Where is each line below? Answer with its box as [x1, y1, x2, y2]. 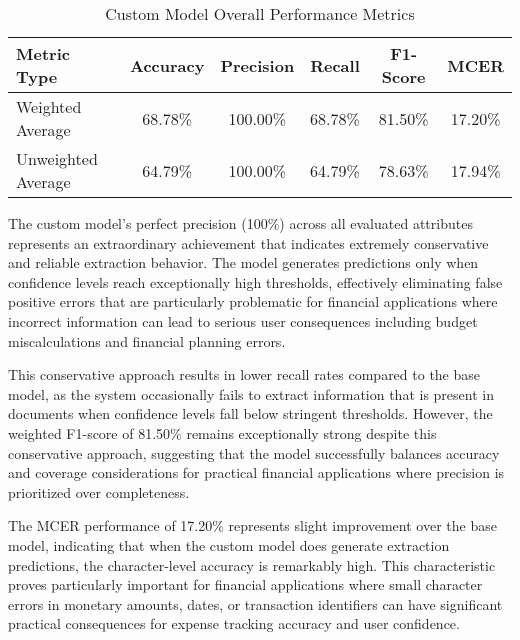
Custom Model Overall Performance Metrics [105, 2, 415, 25]
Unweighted [16, 147, 98, 170]
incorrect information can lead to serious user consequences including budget [8, 310, 478, 331]
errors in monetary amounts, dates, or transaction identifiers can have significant [8, 593, 503, 614]
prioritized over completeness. [8, 481, 190, 502]
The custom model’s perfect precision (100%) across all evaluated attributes [8, 213, 473, 233]
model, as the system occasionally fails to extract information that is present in [8, 383, 494, 404]
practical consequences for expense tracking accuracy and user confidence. [8, 613, 460, 634]
